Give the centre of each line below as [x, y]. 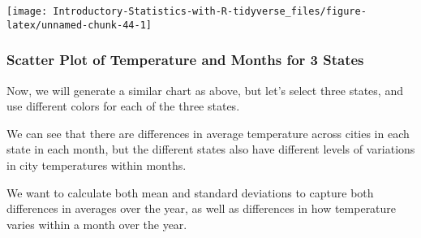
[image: [27, 11]
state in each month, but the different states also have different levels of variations [211, 149]
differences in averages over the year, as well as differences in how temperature [202, 208]
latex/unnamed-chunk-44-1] [79, 25]
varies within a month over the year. [97, 224]
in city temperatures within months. [97, 164]
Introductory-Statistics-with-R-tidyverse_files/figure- [210, 11]
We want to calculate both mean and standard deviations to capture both [190, 192]
